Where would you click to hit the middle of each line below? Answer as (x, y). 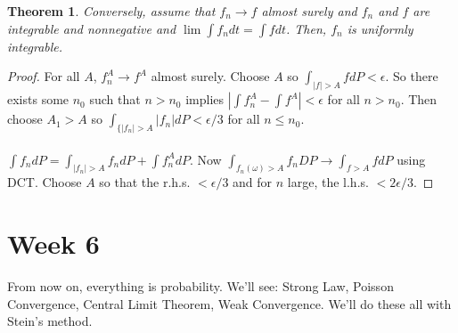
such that (115, 99)
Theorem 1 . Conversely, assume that (111, 11)
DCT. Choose (45, 182)
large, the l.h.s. (328, 182)
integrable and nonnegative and (92, 28)
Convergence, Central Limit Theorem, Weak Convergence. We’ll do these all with (229, 303)
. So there (412, 76)
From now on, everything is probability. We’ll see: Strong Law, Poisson (200, 286)
